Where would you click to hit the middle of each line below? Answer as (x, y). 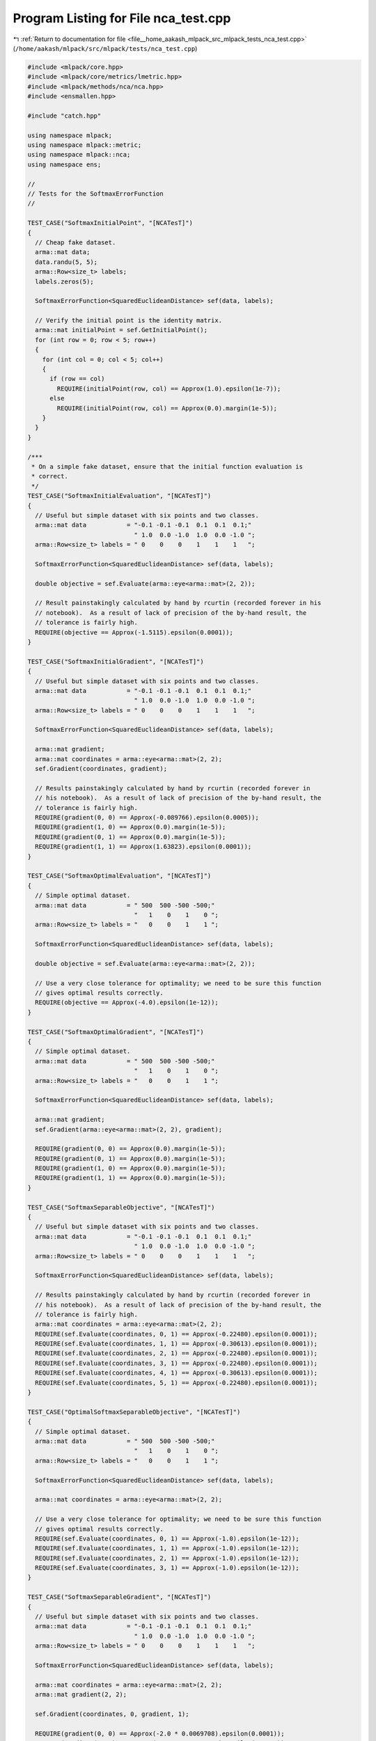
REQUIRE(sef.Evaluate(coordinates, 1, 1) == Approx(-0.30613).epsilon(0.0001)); (177, 1344)
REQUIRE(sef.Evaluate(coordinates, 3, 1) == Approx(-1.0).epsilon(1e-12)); (167, 1568)
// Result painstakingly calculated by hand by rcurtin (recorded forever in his (178, 603)
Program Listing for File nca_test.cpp (122, 18)
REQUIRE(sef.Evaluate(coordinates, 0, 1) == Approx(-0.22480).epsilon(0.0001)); (177, 1334)
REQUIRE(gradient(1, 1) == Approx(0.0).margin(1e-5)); (131, 1178)
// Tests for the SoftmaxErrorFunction (95, 194)
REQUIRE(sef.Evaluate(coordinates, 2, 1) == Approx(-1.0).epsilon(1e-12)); (167, 1558)
